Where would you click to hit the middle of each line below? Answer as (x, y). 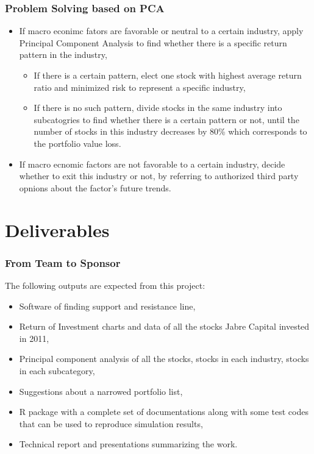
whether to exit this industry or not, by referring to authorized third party (159, 176)
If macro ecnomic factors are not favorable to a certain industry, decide (152, 164)
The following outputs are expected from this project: (105, 285)
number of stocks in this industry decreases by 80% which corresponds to (170, 131)
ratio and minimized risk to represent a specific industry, (140, 87)
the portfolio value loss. (77, 143)
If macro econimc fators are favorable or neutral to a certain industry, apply (161, 31)
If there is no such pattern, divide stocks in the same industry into (158, 108)
